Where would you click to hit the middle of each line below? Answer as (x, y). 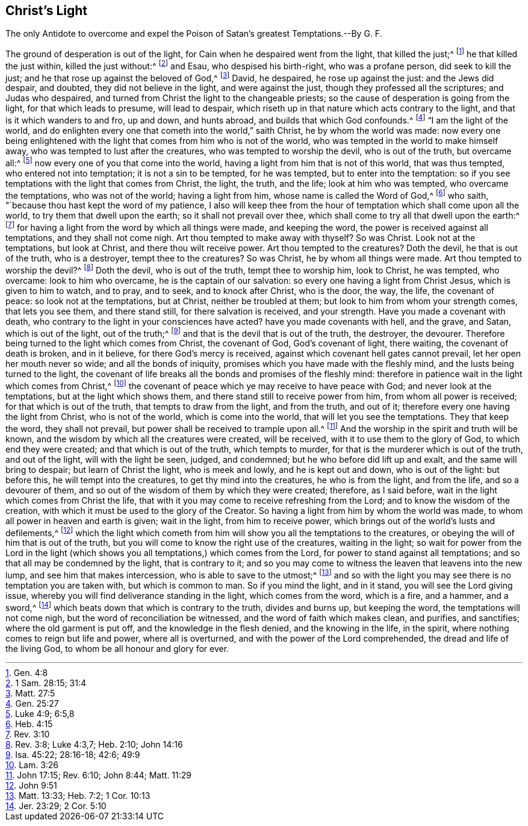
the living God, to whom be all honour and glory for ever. (117, 648)
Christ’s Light (47, 11)
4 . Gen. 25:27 (32, 703)
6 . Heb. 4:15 (29, 724)
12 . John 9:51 (31, 785)
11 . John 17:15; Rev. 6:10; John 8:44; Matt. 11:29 (98, 775)
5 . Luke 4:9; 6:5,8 (40, 713)
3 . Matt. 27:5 (30, 693)
